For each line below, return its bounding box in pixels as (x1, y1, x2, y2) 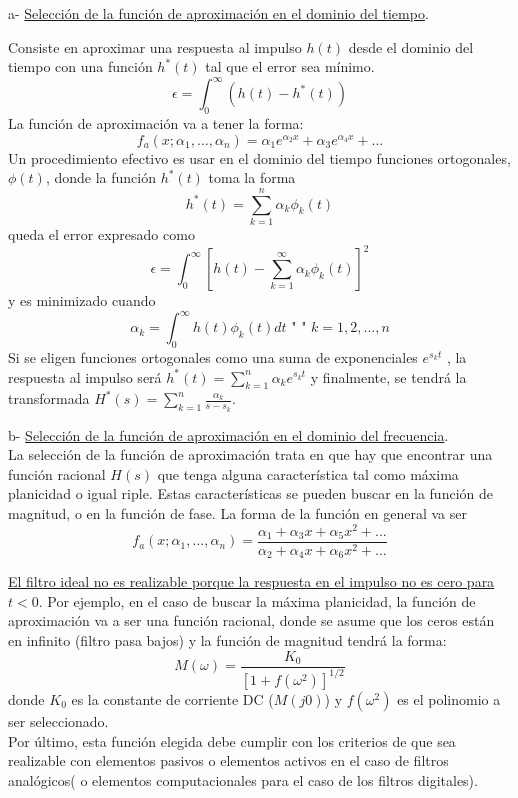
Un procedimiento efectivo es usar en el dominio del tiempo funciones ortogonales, (8, 147, 511, 168)
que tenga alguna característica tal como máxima (157, 463, 459, 484)
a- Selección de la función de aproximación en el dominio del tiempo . (8, 3, 429, 23)
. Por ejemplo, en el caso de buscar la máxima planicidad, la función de (38, 590, 476, 611)
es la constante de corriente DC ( (71, 688, 274, 709)
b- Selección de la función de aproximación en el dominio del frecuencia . (8, 424, 449, 445)
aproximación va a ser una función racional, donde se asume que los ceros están (8, 610, 495, 631)
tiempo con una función (8, 56, 153, 77)
